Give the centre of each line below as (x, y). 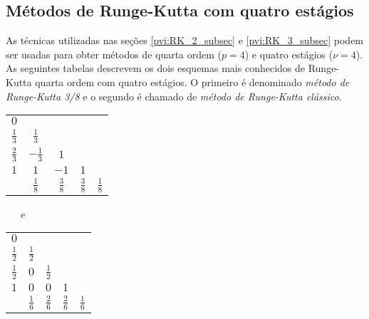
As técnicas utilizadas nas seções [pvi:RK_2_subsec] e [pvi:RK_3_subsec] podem (185, 40)
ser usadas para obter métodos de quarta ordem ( (114, 54)
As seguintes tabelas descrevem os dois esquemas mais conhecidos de (155, 68)
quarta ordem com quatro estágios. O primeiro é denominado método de (192, 82)
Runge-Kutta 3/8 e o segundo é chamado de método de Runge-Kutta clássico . (174, 96)
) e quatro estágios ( (289, 54)
